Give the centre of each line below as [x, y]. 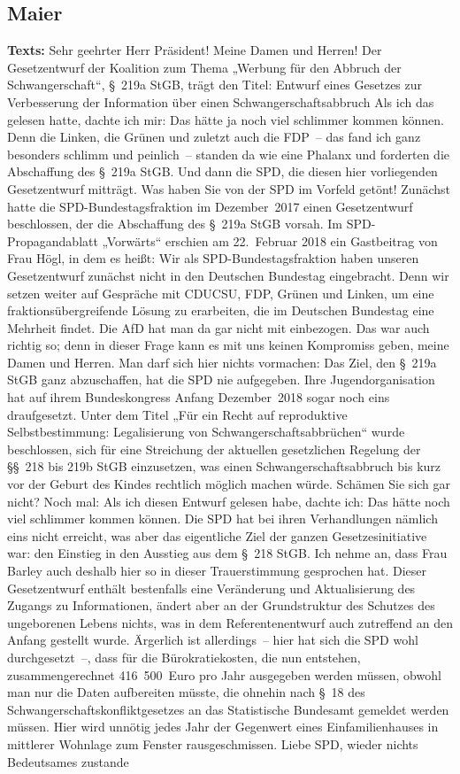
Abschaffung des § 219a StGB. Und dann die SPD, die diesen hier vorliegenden [222, 171]
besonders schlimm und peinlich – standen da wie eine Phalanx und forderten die [228, 154]
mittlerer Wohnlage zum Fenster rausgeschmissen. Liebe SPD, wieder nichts [213, 743]
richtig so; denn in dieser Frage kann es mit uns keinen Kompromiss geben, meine [228, 345]
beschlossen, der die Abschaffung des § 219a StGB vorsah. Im [175, 224]
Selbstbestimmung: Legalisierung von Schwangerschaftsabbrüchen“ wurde [206, 432]
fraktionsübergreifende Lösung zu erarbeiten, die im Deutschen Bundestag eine [221, 310]
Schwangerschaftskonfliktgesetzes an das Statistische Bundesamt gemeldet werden [228, 709]
